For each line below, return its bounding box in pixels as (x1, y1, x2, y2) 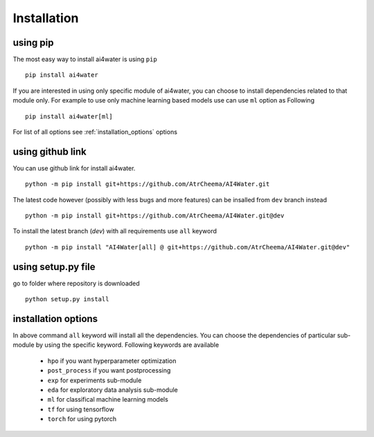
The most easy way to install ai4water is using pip (12, 55, 157, 64)
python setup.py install (25, 295, 109, 303)
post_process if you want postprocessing (47, 366, 171, 375)
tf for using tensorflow (47, 405, 114, 413)
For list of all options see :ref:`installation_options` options (12, 128, 178, 136)
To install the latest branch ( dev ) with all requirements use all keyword (12, 227, 217, 235)
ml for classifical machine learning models (47, 395, 169, 404)
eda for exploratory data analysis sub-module (47, 386, 178, 394)
